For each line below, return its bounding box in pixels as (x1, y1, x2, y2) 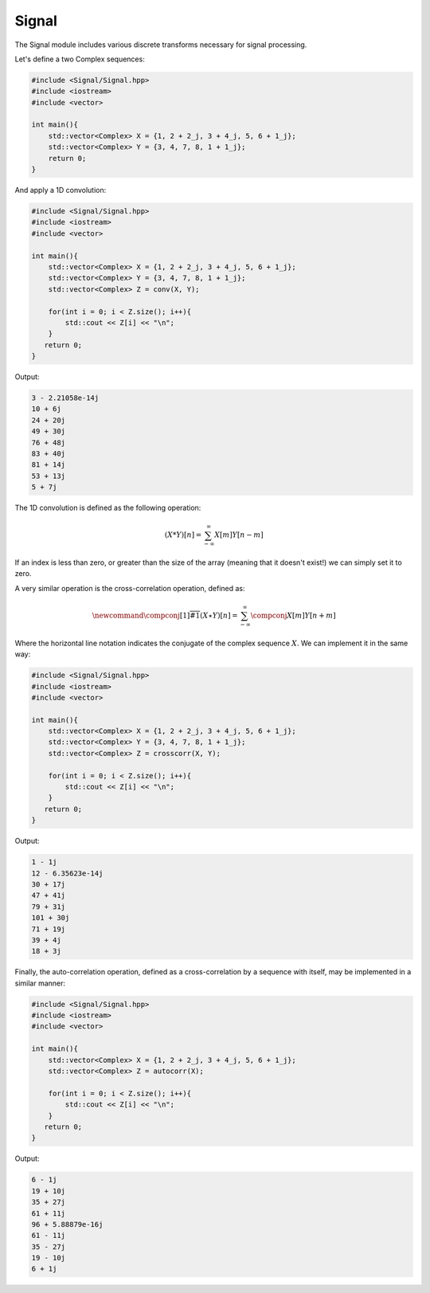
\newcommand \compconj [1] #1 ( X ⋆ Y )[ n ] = (92, 611, 238, 620)
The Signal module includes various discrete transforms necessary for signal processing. (14, 40, 307, 49)
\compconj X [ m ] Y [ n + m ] (250, 611, 336, 620)
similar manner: (14, 978, 66, 988)
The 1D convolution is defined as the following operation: (14, 503, 201, 513)
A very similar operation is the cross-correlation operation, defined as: (14, 583, 246, 593)
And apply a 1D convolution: (14, 186, 107, 195)
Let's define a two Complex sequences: (14, 54, 145, 64)
